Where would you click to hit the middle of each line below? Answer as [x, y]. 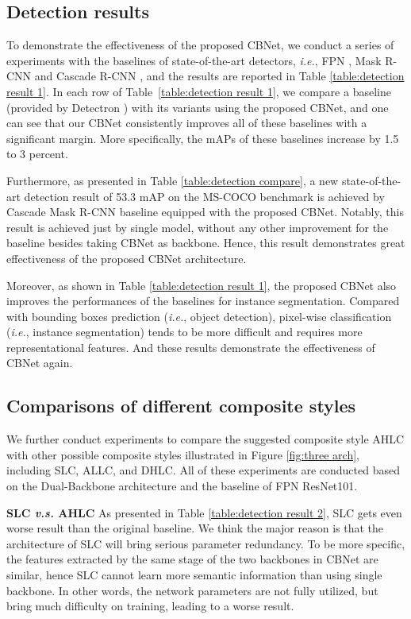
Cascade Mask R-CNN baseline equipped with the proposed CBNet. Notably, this [205, 212]
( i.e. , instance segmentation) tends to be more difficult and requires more [184, 332]
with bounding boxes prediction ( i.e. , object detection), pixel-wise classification [199, 316]
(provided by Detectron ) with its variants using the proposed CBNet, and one [198, 107]
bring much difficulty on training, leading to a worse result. [150, 606]
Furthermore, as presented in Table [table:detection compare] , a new [173, 180]
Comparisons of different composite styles [181, 406]
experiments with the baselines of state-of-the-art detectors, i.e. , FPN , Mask [194, 60]
